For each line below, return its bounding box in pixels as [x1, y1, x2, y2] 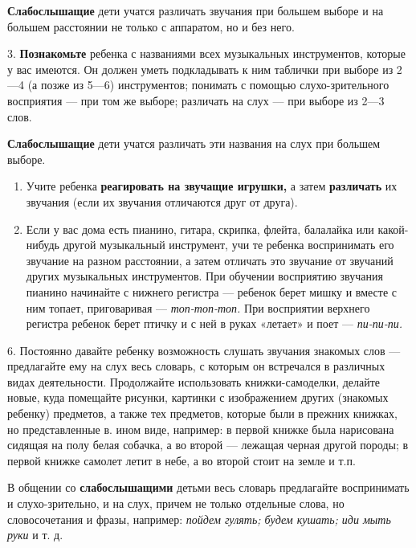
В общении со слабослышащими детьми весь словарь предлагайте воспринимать [7, 479, 410, 496]
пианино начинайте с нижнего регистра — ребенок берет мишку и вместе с [26, 283, 398, 300]
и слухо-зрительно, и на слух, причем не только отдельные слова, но [7, 495, 345, 512]
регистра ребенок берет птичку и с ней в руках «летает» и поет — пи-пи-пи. [26, 315, 403, 332]
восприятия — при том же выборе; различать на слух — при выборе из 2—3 [7, 92, 385, 108]
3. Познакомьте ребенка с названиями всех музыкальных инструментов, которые [7, 45, 406, 62]
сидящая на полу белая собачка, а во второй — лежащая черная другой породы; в [7, 436, 409, 453]
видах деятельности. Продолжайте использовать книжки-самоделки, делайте [7, 373, 381, 390]
